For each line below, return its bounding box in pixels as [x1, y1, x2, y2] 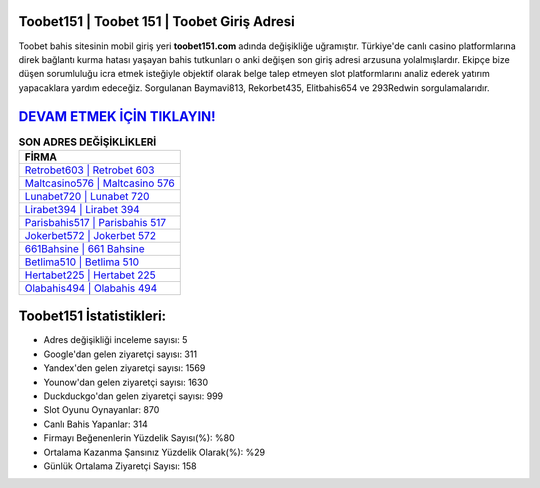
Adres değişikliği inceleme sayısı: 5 [43, 334, 188, 346]
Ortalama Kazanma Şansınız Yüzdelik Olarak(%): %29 [43, 446, 265, 458]
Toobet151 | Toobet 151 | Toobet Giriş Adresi [18, 13, 295, 30]
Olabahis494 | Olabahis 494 [24, 281, 158, 295]
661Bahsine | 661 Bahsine [24, 241, 145, 255]
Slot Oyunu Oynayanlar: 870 [43, 404, 160, 416]
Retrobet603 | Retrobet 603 [24, 163, 155, 177]
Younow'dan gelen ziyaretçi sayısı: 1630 [43, 376, 209, 388]
